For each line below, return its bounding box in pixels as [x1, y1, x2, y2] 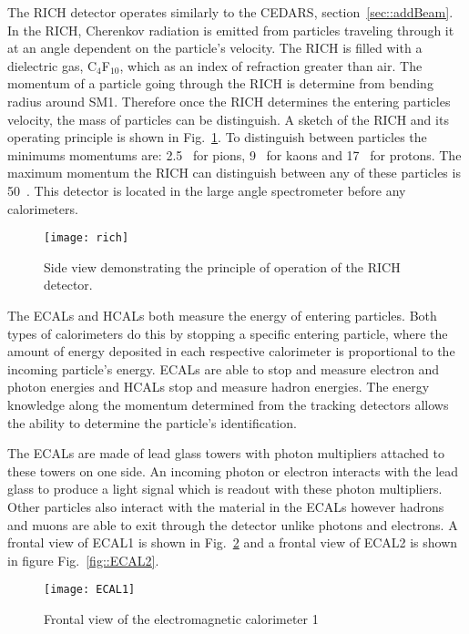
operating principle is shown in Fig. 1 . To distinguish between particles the [7, 128, 427, 147]
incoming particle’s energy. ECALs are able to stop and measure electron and [7, 359, 440, 378]
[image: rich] [44, 231, 129, 245]
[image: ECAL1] [44, 583, 136, 597]
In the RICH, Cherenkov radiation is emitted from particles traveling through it [7, 20, 454, 39]
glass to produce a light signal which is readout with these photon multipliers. [7, 479, 443, 498]
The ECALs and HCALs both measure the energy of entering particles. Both [7, 305, 437, 324]
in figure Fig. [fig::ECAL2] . [7, 550, 159, 569]
